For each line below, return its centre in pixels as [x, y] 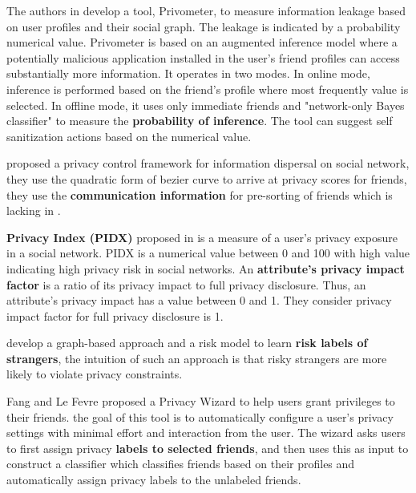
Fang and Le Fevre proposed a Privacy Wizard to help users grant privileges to [201, 401]
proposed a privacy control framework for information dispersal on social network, [208, 163]
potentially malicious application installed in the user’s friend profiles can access [203, 57]
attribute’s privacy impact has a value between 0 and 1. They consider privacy [199, 300]
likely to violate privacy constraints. [95, 374]
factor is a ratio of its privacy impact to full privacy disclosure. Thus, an [186, 284]
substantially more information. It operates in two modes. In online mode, [188, 73]
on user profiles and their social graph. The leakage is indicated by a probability [204, 26]
